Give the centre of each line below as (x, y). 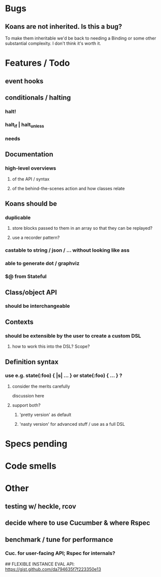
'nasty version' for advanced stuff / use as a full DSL (72, 424)
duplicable (18, 218)
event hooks (24, 81)
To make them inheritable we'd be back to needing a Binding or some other (81, 38)
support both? (26, 405)
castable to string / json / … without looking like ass (67, 250)
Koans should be (31, 204)
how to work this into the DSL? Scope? (51, 346)
